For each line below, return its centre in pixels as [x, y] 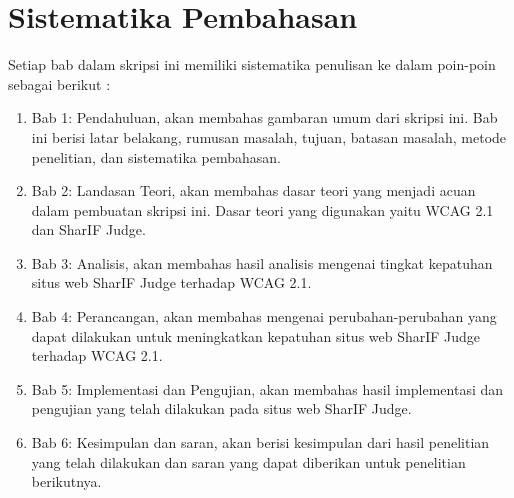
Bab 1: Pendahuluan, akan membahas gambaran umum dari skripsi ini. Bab [264, 117]
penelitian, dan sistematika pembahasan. [156, 156]
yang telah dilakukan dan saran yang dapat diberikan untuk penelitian [248, 461]
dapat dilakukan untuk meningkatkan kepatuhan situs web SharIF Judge [256, 335]
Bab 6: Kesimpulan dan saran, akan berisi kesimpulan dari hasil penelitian [260, 442]
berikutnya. [66, 481]
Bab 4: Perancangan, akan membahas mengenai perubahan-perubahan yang [264, 316]
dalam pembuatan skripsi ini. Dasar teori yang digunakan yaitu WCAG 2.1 [262, 209]
